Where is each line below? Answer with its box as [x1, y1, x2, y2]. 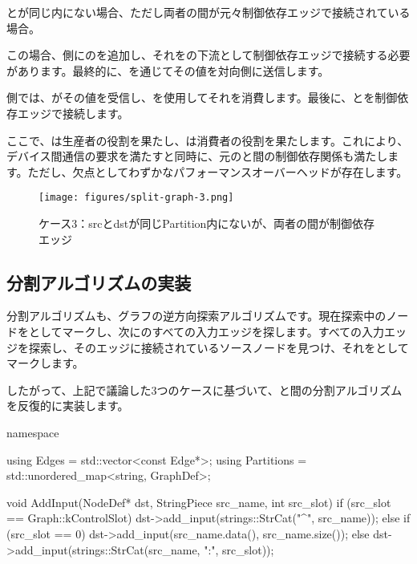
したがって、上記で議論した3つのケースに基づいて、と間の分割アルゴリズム [6, 381, 403, 398]
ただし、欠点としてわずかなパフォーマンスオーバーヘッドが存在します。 [27, 163, 408, 180]
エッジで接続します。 [17, 104, 129, 121]
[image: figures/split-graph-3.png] [38, 192, 234, 204]
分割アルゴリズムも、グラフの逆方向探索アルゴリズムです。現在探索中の [6, 307, 387, 324]
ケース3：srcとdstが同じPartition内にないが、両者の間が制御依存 [38, 215, 375, 231]
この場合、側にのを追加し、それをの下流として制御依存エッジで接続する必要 [6, 47, 411, 63]
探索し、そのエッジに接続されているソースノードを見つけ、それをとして [28, 339, 409, 355]
